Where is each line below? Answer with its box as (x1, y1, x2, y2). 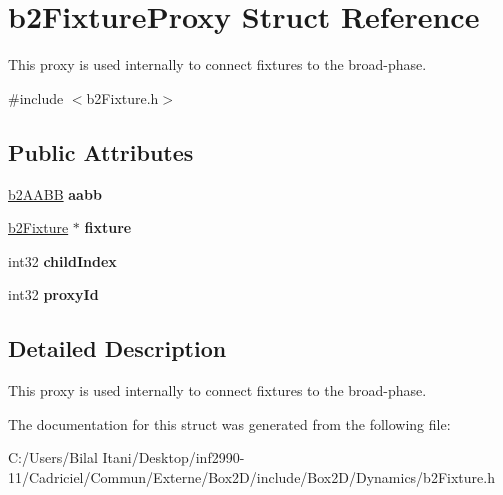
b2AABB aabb (8, 183, 102, 204)
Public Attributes (8, 136, 194, 167)
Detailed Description (8, 333, 227, 364)
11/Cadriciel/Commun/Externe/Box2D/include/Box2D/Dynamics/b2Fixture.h (8, 466, 495, 487)
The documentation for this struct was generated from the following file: (8, 413, 451, 434)
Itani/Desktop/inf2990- (102, 447, 245, 468)
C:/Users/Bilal (8, 447, 98, 468)
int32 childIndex (8, 250, 117, 271)
